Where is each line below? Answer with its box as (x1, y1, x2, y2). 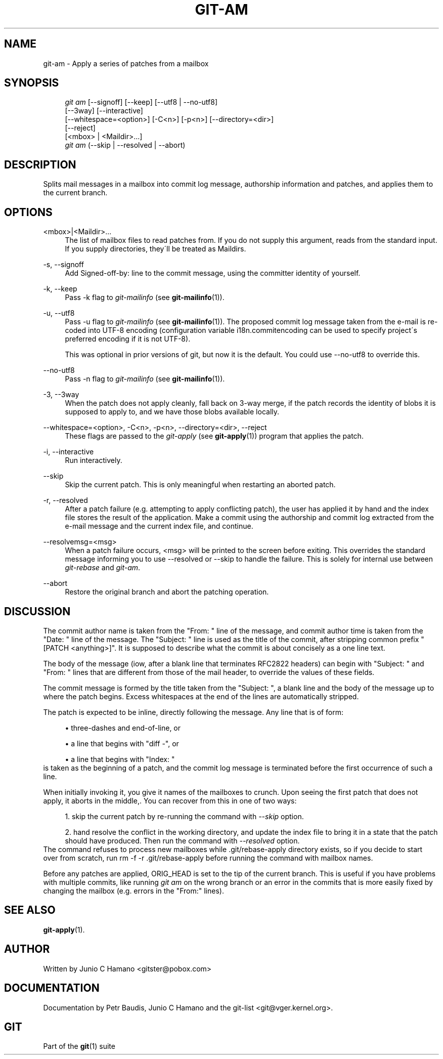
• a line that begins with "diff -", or (65, 739, 179, 748)
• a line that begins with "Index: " (65, 754, 175, 764)
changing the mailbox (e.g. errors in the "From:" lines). (43, 886, 224, 895)
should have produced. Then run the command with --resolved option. (65, 836, 300, 845)
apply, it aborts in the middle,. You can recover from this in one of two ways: (43, 796, 297, 805)
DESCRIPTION (4, 158, 76, 171)
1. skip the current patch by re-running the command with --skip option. (65, 812, 304, 821)
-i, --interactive (43, 447, 94, 456)
